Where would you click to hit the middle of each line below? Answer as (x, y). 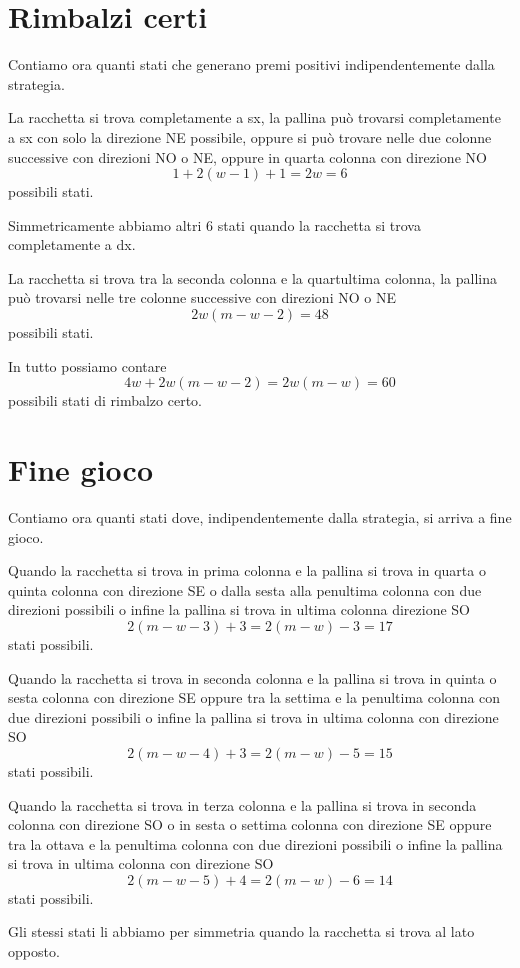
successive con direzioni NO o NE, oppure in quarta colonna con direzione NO (247, 156)
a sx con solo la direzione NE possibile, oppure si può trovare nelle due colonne (250, 136)
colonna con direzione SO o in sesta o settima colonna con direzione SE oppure (250, 824)
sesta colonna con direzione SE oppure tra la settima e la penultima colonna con (254, 697)
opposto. (34, 951)
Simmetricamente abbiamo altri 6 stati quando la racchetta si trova (214, 224)
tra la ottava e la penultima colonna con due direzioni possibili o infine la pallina (255, 843)
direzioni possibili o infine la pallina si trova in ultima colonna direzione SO (239, 609)
